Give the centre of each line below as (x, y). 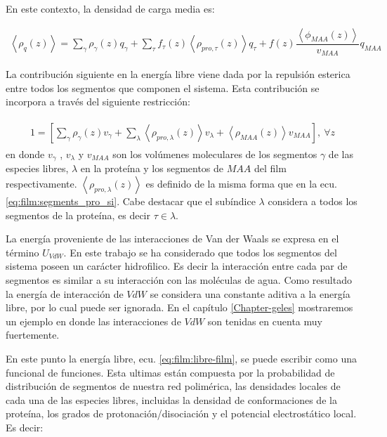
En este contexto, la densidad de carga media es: (110, 8)
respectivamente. (41, 183)
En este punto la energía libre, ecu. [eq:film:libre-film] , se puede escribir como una (181, 358)
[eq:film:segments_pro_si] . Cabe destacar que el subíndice (131, 201)
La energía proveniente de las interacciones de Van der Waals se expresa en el (172, 239)
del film (270, 168)
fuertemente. (33, 335)
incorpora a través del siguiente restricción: (98, 102)
